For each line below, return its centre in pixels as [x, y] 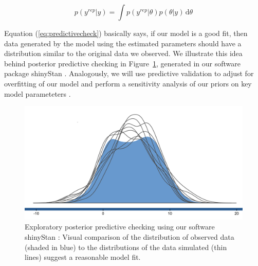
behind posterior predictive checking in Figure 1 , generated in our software [122, 63]
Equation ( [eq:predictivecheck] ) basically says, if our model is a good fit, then [126, 33]
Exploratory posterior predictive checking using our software [120, 227]
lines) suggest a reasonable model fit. [83, 257]
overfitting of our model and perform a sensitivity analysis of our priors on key [128, 83]
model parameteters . [38, 93]
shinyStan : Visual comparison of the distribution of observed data [130, 237]
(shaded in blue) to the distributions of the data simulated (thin [126, 247]
